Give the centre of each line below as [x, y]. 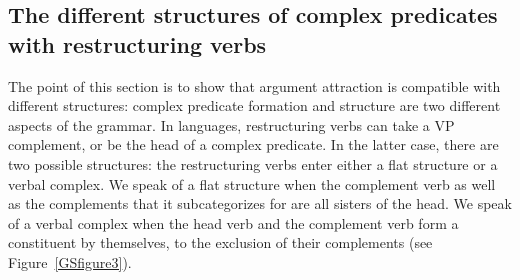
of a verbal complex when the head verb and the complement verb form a [233, 222]
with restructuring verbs [137, 43]
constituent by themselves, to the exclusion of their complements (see [220, 242]
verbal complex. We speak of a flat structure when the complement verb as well [252, 183]
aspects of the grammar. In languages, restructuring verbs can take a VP [231, 124]
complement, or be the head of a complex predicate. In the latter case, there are [253, 144]
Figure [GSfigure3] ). [70, 261]
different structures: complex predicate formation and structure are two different [254, 105]
